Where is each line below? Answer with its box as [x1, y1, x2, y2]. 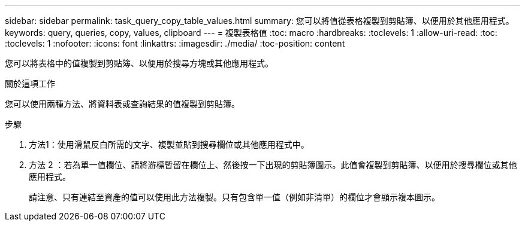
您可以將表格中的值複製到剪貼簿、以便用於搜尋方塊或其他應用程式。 [5, 58, 273, 68]
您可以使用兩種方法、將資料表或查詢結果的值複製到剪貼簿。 [5, 99, 240, 109]
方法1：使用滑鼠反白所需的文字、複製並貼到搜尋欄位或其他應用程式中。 [29, 139, 309, 149]
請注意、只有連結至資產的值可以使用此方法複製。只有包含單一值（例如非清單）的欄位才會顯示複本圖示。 [29, 192, 440, 202]
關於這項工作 [5, 78, 55, 88]
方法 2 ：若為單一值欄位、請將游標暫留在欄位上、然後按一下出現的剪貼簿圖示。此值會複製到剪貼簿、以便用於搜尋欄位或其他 [29, 160, 517, 170]
